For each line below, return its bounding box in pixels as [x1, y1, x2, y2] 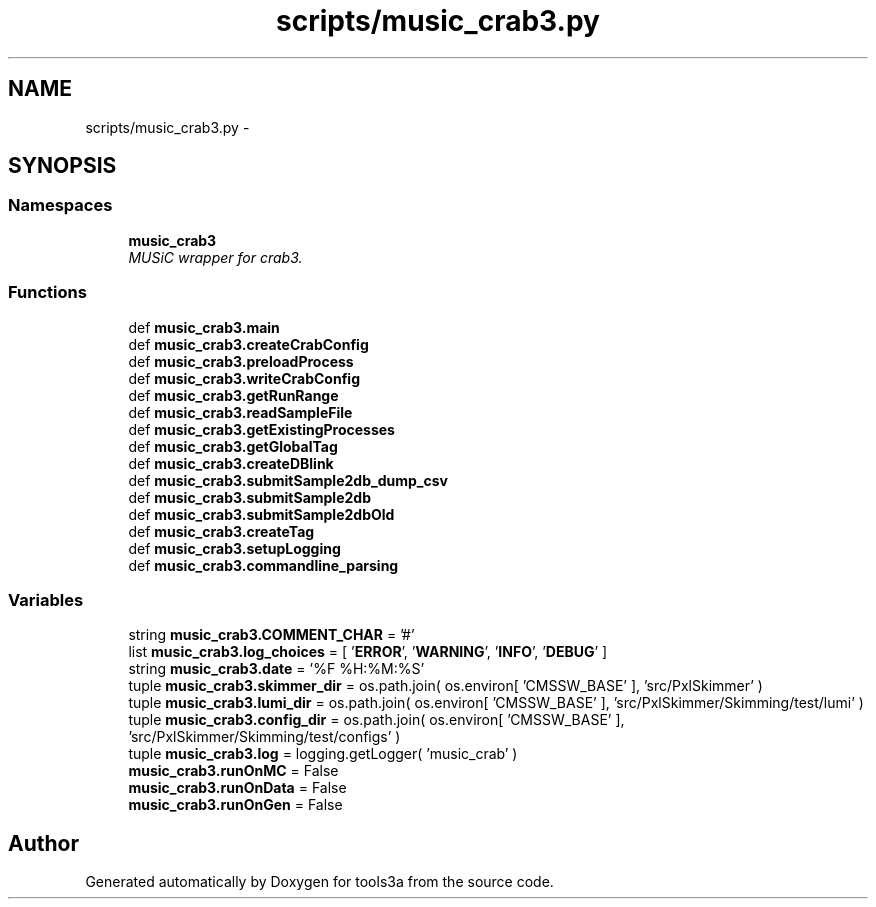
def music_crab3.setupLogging [128, 539, 341, 557]
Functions [8, 282, 87, 303]
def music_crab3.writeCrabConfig [128, 369, 360, 387]
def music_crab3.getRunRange [128, 386, 339, 404]
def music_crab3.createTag [128, 522, 315, 540]
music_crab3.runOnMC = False [128, 762, 339, 780]
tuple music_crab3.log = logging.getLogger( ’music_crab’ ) [128, 745, 518, 763]
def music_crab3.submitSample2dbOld [128, 505, 395, 523]
